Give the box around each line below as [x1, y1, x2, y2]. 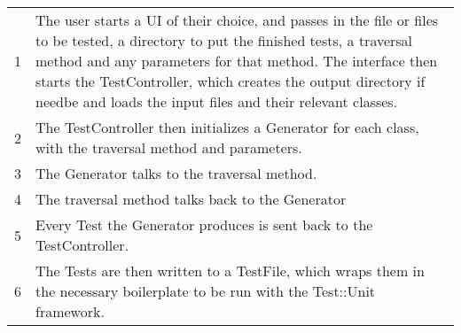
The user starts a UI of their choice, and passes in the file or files [35, 10, 439, 30]
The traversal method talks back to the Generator [35, 189, 347, 209]
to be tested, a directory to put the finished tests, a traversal [35, 30, 413, 50]
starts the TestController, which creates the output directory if [35, 71, 426, 91]
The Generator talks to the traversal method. [35, 163, 317, 183]
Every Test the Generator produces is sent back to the [35, 214, 373, 235]
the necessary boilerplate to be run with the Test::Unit [35, 281, 376, 301]
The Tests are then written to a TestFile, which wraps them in [35, 260, 425, 281]
